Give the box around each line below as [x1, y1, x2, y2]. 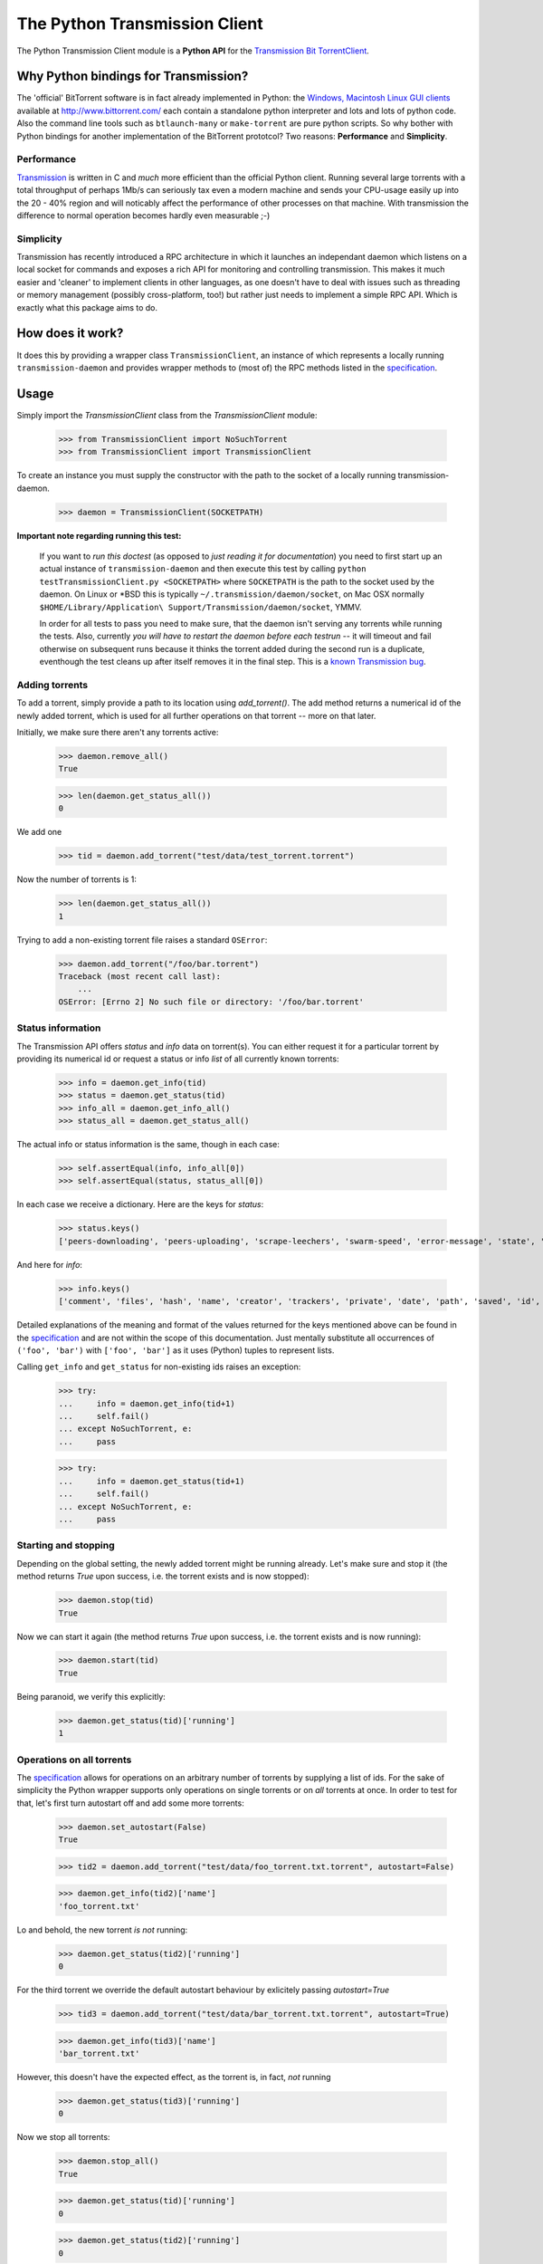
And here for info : [16, 1259, 83, 1270]
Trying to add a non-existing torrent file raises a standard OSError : [16, 934, 268, 945]
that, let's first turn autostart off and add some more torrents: [16, 1798, 244, 1808]
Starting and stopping [16, 1540, 115, 1552]
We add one [16, 827, 62, 838]
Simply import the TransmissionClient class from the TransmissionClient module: [16, 409, 318, 420]
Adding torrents [16, 678, 89, 691]
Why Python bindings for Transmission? [16, 69, 249, 84]
